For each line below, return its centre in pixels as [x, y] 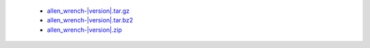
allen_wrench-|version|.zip [85, 30]
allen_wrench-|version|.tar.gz [88, 11]
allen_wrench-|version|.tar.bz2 [90, 20]
